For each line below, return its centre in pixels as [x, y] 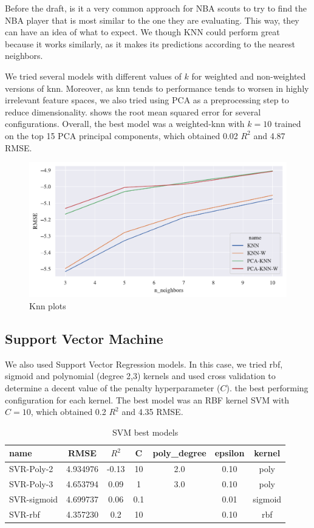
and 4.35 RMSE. [152, 412]
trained [288, 124]
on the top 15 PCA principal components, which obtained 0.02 [121, 135]
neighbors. [24, 56]
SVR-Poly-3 [31, 484]
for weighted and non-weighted [249, 76]
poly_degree [179, 453]
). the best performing [267, 388]
